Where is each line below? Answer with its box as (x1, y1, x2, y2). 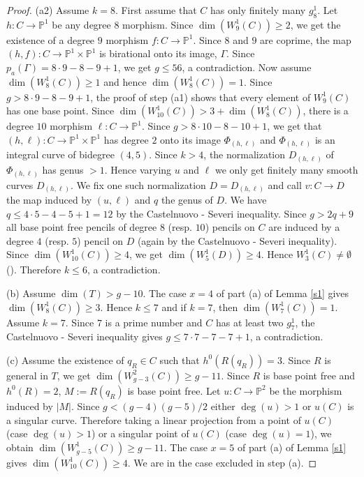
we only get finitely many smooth (214, 162, 358, 176)
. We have (224, 192, 267, 207)
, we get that (267, 119, 322, 133)
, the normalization (203, 147, 286, 162)
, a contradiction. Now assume (182, 59, 312, 74)
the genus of (161, 192, 213, 207)
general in (6, 368, 48, 382)
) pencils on (205, 220, 255, 234)
